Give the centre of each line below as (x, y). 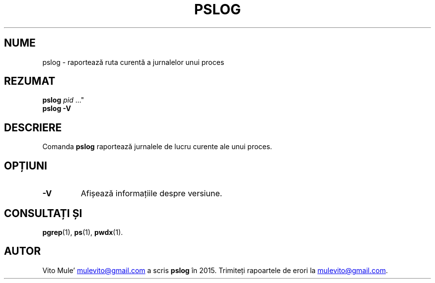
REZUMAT (30, 81)
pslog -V (57, 109)
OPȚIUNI (26, 166)
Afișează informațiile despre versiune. (151, 194)
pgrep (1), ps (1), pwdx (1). (83, 232)
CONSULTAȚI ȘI (43, 213)
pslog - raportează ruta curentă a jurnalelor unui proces (133, 62)
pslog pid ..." (63, 100)
